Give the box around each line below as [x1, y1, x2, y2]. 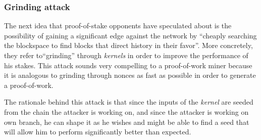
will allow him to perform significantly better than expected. [4, 126, 191, 137]
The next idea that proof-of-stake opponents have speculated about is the [4, 20, 232, 31]
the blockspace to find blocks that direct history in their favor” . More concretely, [4, 40, 253, 51]
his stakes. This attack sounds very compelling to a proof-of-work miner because [4, 60, 252, 70]
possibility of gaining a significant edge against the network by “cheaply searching [4, 30, 257, 40]
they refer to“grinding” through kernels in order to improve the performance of [4, 50, 248, 60]
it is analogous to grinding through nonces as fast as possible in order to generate [4, 70, 256, 80]
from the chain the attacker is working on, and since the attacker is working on [4, 106, 249, 117]
